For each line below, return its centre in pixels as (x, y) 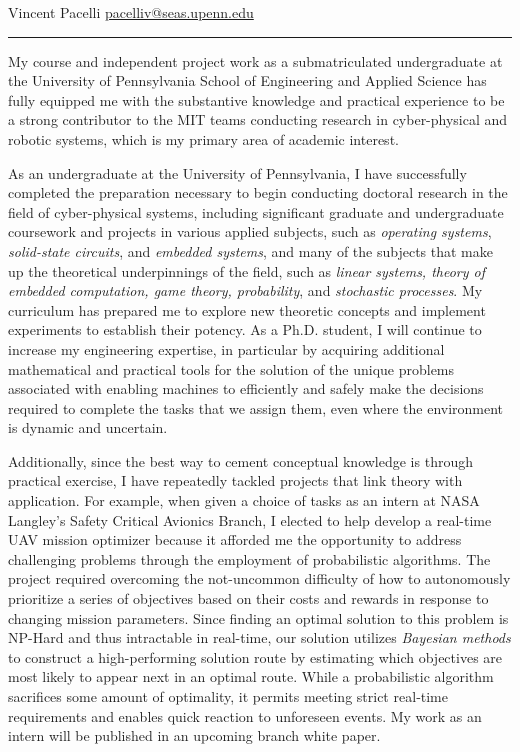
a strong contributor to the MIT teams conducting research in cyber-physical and (258, 119)
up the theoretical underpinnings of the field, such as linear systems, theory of (247, 270)
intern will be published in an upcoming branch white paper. (194, 735)
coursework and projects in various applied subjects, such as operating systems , (250, 231)
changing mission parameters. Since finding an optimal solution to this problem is (258, 617)
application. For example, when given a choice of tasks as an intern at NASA (244, 500)
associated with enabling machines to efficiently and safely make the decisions (246, 388)
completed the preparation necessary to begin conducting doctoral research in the (258, 192)
